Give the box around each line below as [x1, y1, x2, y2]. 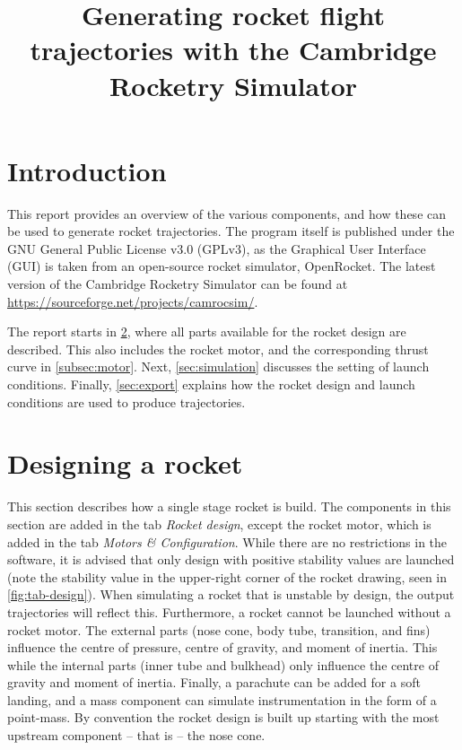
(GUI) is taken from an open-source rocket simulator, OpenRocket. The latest [7, 257, 436, 275]
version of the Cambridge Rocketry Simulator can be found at [7, 275, 348, 293]
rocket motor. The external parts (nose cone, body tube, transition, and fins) [7, 620, 431, 639]
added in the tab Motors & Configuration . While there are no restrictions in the [7, 532, 448, 551]
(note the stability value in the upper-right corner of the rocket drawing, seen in [7, 567, 448, 586]
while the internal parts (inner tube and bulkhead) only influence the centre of [7, 655, 439, 674]
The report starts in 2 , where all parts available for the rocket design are [7, 322, 406, 341]
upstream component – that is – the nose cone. [7, 726, 266, 745]
